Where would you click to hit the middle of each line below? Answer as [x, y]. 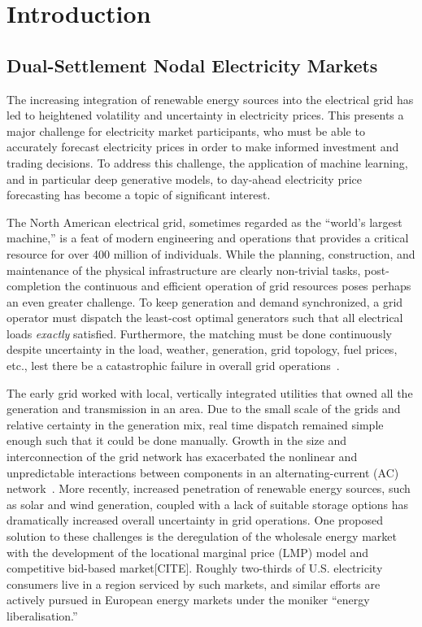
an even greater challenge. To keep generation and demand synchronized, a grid [205, 301]
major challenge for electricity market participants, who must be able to [186, 131]
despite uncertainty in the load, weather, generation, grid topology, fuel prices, [202, 349]
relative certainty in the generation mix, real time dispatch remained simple [195, 424]
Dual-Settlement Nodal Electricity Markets [192, 65]
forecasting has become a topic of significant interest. [139, 195]
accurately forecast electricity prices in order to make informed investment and [203, 147]
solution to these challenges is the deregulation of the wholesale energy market [202, 536]
